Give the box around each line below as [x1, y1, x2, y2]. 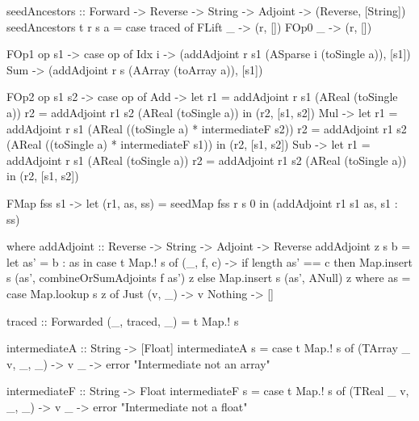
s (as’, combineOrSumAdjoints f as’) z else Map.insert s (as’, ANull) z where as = [6, 269, 411, 286]
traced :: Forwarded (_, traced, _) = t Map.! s [6, 312, 239, 329]
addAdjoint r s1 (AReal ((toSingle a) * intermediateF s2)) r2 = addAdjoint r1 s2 [6, 120, 407, 137]
